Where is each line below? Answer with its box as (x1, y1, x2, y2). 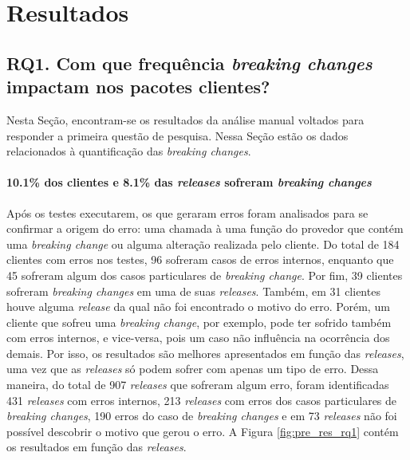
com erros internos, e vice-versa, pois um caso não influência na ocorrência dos (6, 329, 390, 346)
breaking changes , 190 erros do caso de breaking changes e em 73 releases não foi (6, 407, 397, 424)
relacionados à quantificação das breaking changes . (6, 143, 251, 159)
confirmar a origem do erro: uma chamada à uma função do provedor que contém (6, 220, 404, 237)
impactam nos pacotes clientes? (6, 74, 270, 99)
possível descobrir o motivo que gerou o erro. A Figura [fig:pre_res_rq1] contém (6, 423, 399, 439)
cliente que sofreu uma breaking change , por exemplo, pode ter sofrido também (6, 313, 392, 330)
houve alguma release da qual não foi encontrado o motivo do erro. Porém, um (6, 298, 390, 315)
